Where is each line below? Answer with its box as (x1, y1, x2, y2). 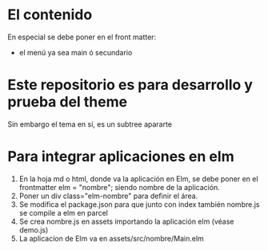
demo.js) (18, 225, 49, 234)
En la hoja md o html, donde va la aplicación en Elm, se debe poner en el (18, 174, 258, 184)
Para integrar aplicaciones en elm (7, 148, 234, 166)
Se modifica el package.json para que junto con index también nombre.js (18, 199, 260, 209)
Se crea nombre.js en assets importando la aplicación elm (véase (18, 217, 234, 226)
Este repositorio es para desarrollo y (7, 76, 254, 94)
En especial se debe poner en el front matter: (7, 32, 157, 42)
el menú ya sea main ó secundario (18, 47, 133, 57)
